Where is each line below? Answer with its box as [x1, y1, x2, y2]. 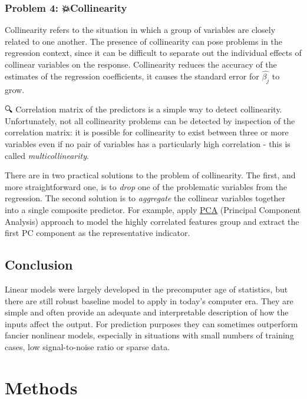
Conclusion [5, 255, 73, 274]
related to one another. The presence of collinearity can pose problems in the [5, 35, 282, 47]
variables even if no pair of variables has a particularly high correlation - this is [5, 137, 291, 149]
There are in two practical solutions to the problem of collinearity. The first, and [5, 169, 296, 181]
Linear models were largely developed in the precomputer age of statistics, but [5, 282, 288, 295]
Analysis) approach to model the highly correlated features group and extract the [5, 215, 299, 227]
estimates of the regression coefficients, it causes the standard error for [5, 69, 259, 82]
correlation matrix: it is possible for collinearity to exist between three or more [5, 126, 289, 138]
